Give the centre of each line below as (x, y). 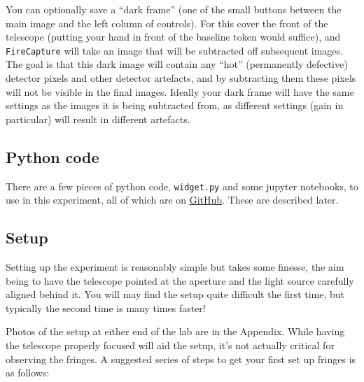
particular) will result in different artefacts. (98, 119)
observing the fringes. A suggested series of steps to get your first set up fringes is (181, 359)
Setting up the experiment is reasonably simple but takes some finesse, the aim (175, 267)
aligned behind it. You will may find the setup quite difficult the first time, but (175, 294)
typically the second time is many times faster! (106, 307)
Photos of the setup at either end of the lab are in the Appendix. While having (175, 331)
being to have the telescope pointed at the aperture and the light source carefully (180, 280)
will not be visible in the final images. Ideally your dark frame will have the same (180, 91)
